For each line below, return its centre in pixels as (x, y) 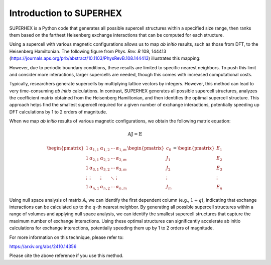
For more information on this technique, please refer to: (66, 237)
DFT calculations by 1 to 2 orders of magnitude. (58, 112)
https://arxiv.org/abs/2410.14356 (43, 246)
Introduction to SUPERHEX (66, 13)
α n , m (121, 187)
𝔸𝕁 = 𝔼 (135, 134)
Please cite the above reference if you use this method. (66, 255)
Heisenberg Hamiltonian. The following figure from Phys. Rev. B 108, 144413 (88, 51)
